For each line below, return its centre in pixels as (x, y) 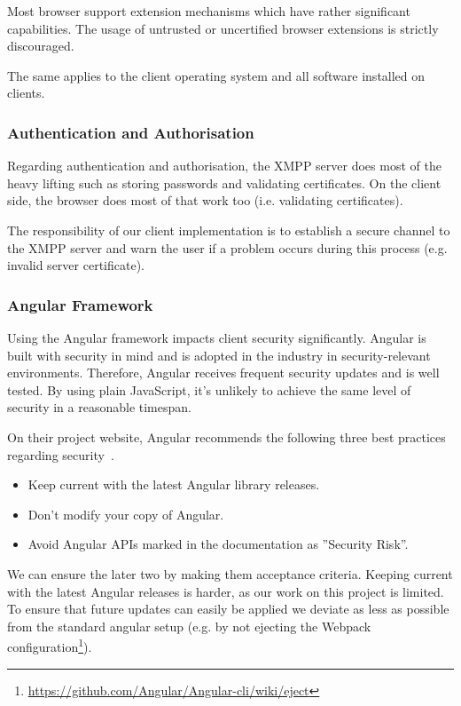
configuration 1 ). (50, 645)
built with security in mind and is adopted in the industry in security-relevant (219, 355)
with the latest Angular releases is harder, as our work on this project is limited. (226, 591)
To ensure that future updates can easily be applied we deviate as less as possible (228, 609)
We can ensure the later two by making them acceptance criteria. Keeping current (230, 573)
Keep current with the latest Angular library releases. (174, 484)
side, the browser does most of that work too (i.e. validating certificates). (205, 200)
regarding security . (61, 454)
